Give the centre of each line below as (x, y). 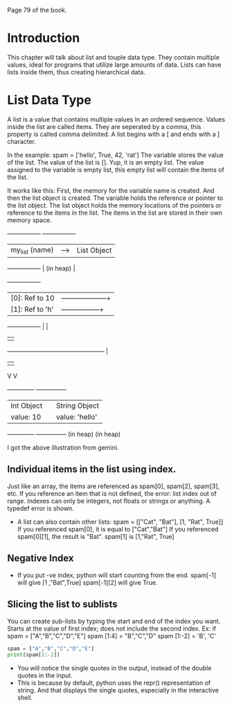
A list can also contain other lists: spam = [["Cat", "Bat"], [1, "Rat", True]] (120, 522)
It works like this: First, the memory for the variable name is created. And (111, 190)
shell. (25, 698)
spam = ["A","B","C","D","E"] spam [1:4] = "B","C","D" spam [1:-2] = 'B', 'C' (112, 635)
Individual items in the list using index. (92, 469)
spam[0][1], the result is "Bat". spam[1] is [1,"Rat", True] (96, 536)
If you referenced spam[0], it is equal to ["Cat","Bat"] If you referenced (118, 529)
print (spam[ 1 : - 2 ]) (34, 655)
